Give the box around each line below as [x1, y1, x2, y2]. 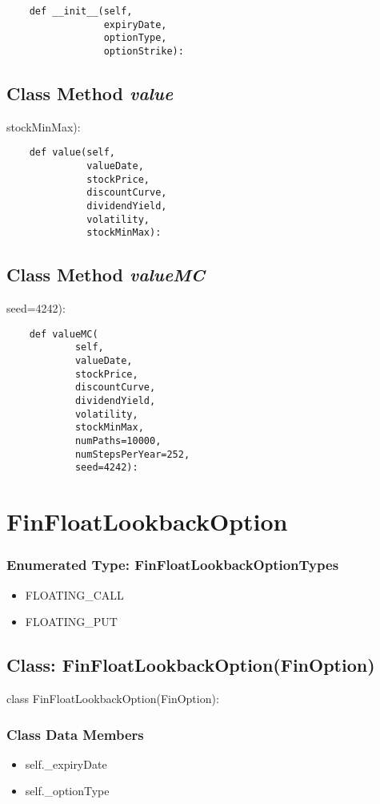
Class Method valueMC [6, 262, 205, 287]
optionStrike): [103, 45, 184, 57]
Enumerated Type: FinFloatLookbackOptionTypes [6, 555, 339, 575]
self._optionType [25, 782, 110, 799]
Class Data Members [6, 724, 144, 744]
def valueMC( [29, 328, 98, 340]
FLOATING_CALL [25, 586, 124, 603]
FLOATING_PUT [25, 613, 118, 630]
